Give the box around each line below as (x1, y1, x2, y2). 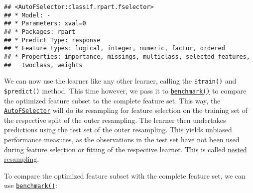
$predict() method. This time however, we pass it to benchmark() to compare (4, 85, 247, 96)
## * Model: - (4, 11, 51, 19)
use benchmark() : (4, 180, 57, 191)
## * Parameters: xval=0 (4, 20, 86, 27)
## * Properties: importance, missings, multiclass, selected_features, (4, 53, 250, 60)
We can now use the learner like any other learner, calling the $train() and (4, 76, 237, 86)
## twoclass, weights (4, 61, 83, 69)
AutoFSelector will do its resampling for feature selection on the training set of (4, 105, 248, 115)
